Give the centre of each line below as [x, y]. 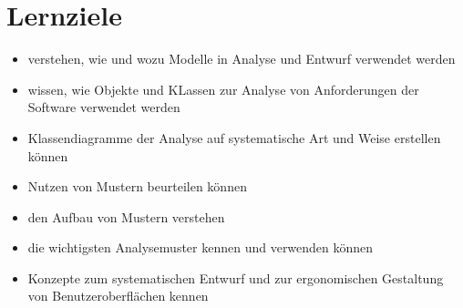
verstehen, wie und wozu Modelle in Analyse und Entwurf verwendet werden [242, 59]
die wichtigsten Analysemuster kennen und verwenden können [201, 247]
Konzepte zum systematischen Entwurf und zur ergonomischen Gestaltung [236, 277]
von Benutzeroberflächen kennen [118, 296]
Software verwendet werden [104, 107]
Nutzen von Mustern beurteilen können [137, 186]
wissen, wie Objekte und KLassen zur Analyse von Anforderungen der [223, 89]
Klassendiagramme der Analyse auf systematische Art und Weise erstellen [234, 137]
